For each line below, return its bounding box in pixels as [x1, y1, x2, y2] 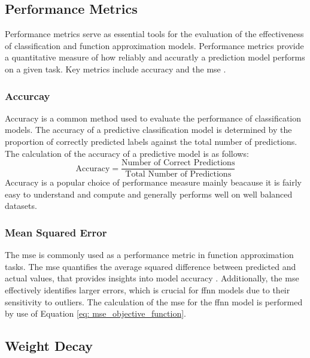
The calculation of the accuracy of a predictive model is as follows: [5, 147, 249, 159]
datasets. [5, 199, 37, 212]
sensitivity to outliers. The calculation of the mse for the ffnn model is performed [5, 295, 303, 308]
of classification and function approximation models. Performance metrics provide [5, 39, 304, 51]
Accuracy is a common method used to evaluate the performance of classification [5, 111, 302, 124]
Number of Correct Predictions [121, 159, 235, 168]
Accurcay [5, 88, 50, 103]
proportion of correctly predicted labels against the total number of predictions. [5, 135, 297, 147]
